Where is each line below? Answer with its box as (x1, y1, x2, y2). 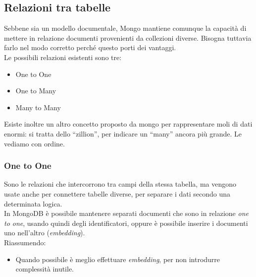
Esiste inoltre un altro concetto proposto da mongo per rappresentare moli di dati (4, 119, 253, 129)
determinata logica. (4, 198, 62, 208)
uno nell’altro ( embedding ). (4, 227, 85, 238)
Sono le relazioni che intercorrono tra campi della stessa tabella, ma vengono (4, 179, 237, 189)
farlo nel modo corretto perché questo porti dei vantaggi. (4, 42, 176, 53)
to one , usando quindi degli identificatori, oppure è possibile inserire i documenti (4, 217, 248, 228)
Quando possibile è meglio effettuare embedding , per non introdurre (15, 254, 220, 264)
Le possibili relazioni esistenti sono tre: (4, 52, 122, 62)
